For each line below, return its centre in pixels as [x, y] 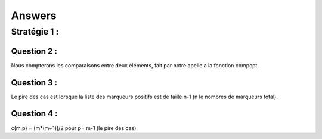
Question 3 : [34, 83]
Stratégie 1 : [35, 32]
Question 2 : [34, 51]
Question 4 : [34, 114]
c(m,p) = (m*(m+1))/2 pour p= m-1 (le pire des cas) [74, 128]
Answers [34, 16]
